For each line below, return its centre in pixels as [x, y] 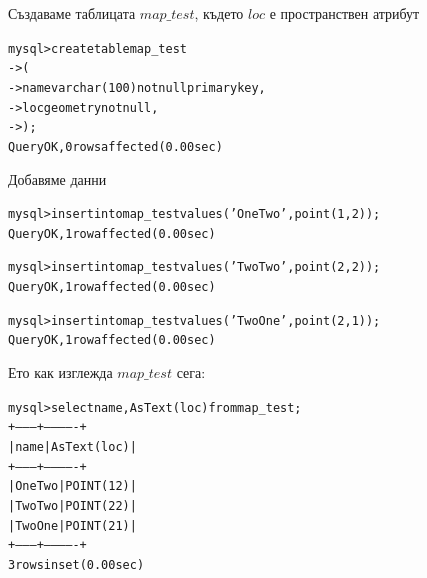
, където [219, 13]
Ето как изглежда [60, 372]
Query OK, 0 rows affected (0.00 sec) [115, 146]
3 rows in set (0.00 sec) [76, 564]
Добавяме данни [57, 178]
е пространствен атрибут [344, 13]
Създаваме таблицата [72, 13]
